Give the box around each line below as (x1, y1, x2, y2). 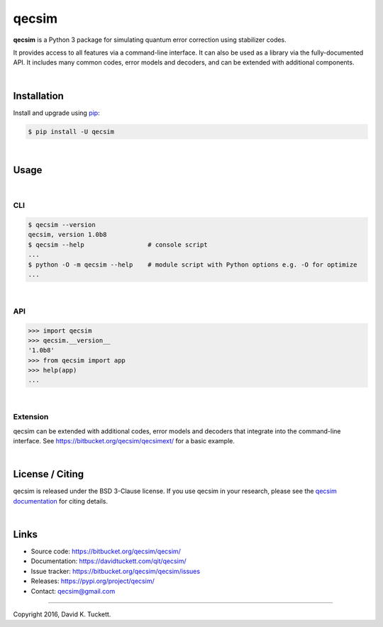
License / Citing (13, 468, 84, 480)
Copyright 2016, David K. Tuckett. (13, 610, 111, 618)
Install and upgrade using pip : (13, 109, 100, 117)
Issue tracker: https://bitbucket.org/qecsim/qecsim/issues (30, 567, 201, 575)
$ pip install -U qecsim (28, 128, 115, 135)
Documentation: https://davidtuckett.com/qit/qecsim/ (30, 557, 187, 565)
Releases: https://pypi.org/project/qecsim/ (30, 577, 155, 585)
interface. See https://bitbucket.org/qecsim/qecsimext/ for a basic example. (13, 437, 235, 445)
